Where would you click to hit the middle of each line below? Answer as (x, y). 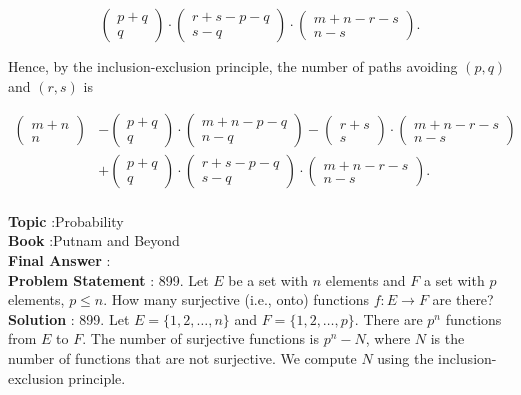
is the (447, 338)
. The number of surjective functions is (201, 338)
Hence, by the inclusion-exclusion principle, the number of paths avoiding (233, 66)
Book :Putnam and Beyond (94, 240)
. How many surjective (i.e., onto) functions (236, 299)
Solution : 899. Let (69, 318)
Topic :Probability (66, 220)
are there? (463, 299)
